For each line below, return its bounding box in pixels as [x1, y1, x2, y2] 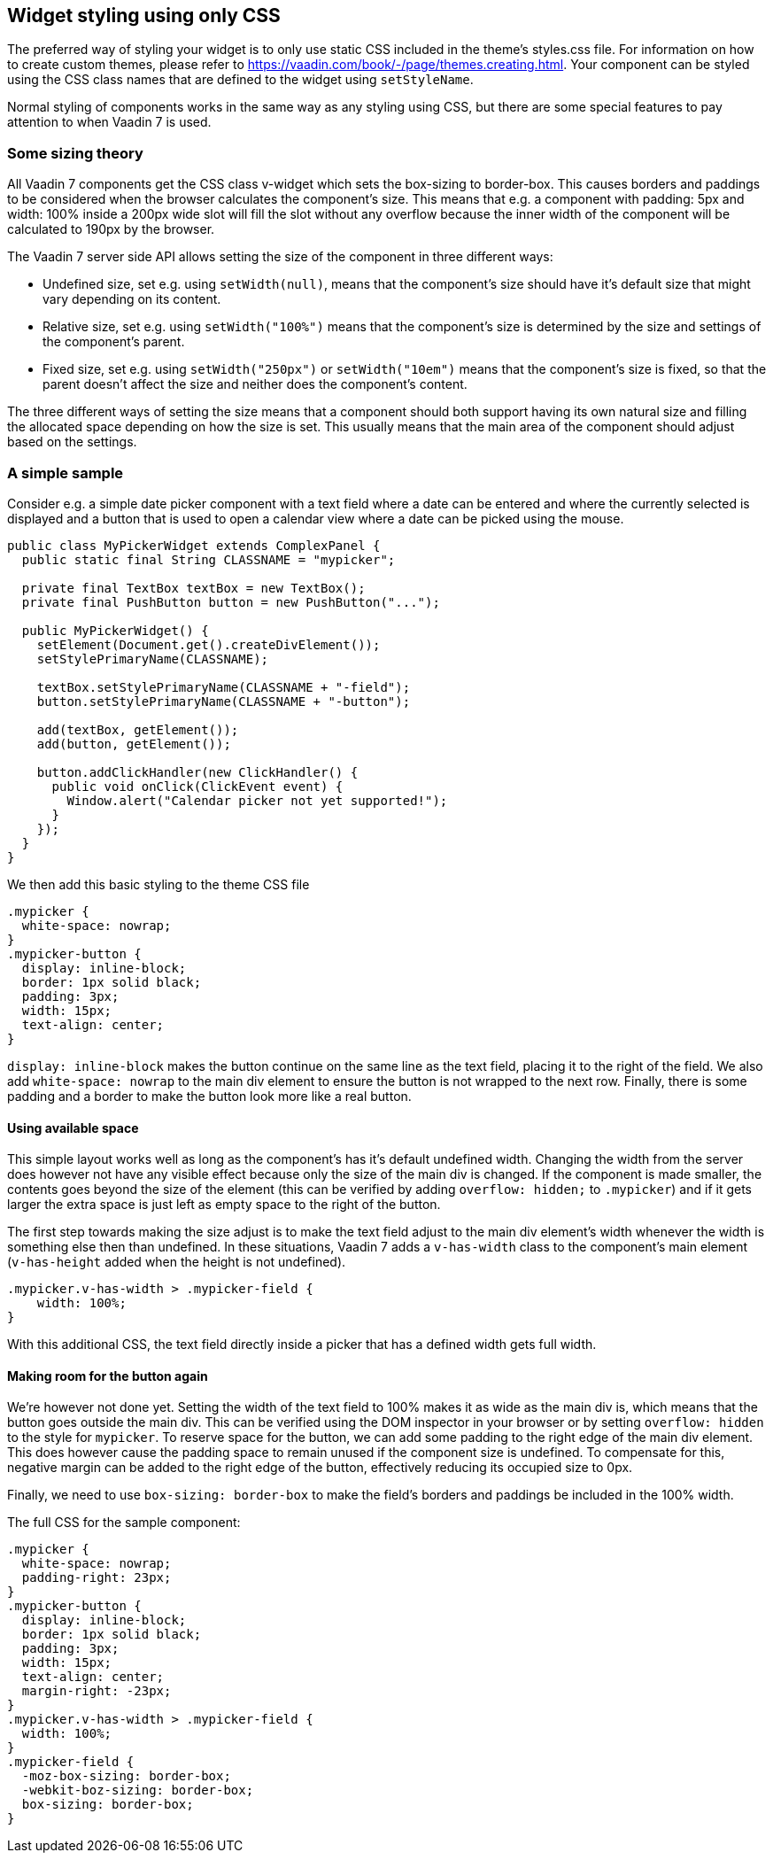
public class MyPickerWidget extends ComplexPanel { [7, 538, 381, 553]
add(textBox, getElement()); [36, 722, 239, 737]
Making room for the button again [7, 1368, 208, 1383]
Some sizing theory [7, 143, 143, 162]
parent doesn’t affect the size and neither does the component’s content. [43, 376, 468, 392]
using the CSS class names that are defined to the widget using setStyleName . [7, 72, 474, 88]
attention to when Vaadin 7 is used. [7, 114, 212, 130]
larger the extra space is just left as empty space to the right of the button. [7, 1197, 441, 1213]
